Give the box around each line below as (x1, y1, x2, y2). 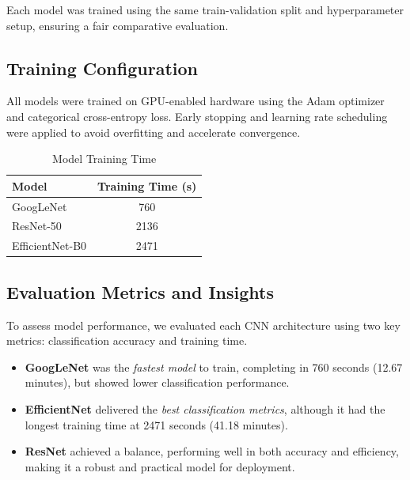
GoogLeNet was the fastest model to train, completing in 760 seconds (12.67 (25, 358, 403, 375)
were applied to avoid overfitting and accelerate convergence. (6, 123, 301, 140)
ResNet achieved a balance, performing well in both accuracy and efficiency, (25, 443, 399, 459)
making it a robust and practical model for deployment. (25, 458, 295, 474)
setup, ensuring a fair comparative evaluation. (6, 17, 229, 33)
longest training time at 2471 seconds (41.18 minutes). (25, 416, 288, 433)
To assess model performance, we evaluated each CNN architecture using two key (6, 316, 401, 333)
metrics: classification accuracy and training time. (6, 332, 248, 349)
